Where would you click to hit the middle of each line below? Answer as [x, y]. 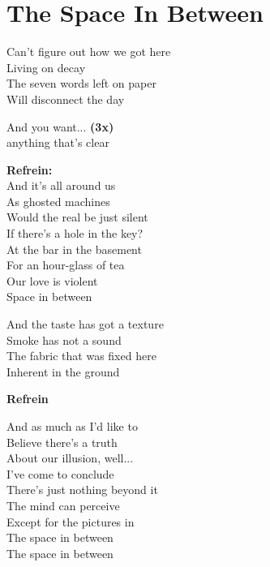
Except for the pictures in [71, 521]
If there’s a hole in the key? [75, 233]
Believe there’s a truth [62, 442]
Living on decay [46, 67]
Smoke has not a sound [64, 339]
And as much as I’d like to [72, 426]
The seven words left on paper [81, 83]
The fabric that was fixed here [81, 356]
